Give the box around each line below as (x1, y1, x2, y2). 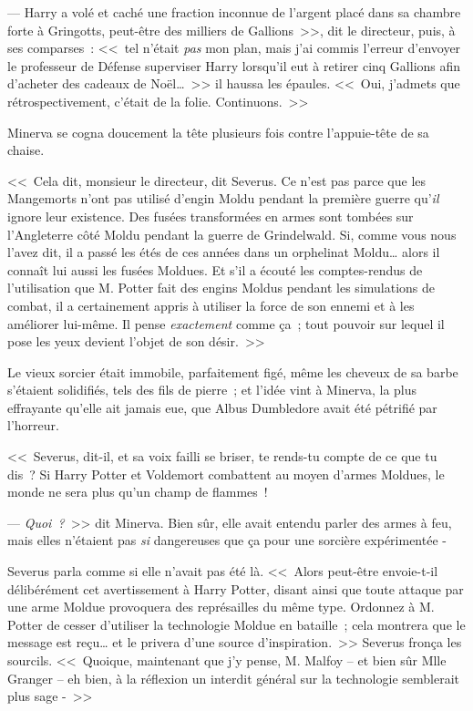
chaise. (7, 140, 45, 160)
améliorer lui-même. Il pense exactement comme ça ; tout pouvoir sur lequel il (7, 314, 445, 333)
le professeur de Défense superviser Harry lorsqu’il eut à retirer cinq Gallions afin (7, 56, 461, 75)
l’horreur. (7, 416, 59, 435)
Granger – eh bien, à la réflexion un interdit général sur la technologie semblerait (7, 668, 459, 687)
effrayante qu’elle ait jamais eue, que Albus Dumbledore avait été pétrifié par (7, 397, 437, 417)
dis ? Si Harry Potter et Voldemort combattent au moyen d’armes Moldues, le (7, 464, 445, 483)
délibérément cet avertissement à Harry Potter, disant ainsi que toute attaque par (7, 579, 464, 598)
